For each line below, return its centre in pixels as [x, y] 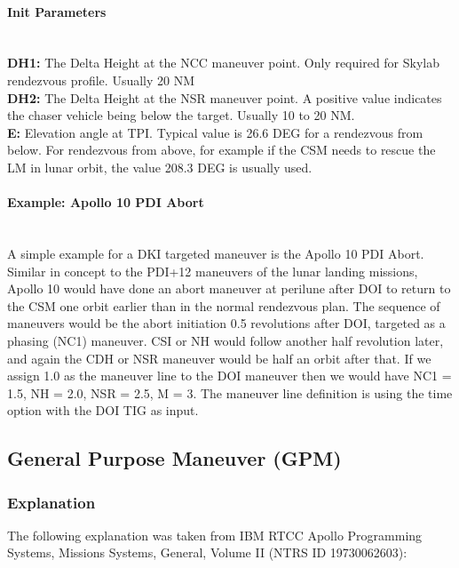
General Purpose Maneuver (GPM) [174, 458]
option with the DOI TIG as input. [103, 410]
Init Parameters [57, 11]
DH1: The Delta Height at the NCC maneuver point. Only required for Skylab [224, 63]
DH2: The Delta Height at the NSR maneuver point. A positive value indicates [225, 97]
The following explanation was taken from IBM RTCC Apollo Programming [215, 535]
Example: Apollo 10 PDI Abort [106, 202]
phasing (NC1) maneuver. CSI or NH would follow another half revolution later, [226, 340]
